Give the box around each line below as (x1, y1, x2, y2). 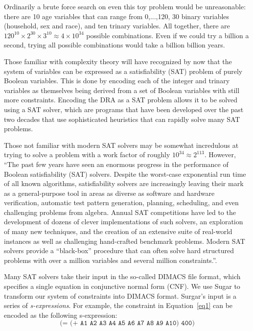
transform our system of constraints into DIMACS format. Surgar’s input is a (4, 290, 237, 301)
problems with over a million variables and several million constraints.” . (4, 255, 217, 265)
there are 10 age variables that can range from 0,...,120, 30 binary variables (4, 11, 230, 21)
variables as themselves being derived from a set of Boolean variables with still (4, 85, 240, 95)
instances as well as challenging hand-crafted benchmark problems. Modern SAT (4, 236, 245, 246)
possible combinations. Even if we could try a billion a (86, 30, 249, 40)
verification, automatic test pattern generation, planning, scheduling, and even (4, 197, 239, 208)
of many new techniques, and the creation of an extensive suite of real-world (4, 226, 232, 236)
